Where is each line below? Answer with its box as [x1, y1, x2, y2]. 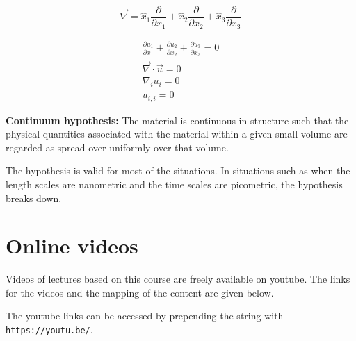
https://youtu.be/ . [6, 322, 93, 337]
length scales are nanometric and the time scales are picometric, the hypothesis [6, 176, 343, 191]
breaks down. [6, 190, 62, 205]
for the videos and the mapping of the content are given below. [6, 285, 274, 299]
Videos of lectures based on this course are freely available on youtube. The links [6, 272, 350, 286]
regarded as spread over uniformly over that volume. [6, 140, 229, 154]
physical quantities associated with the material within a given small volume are [6, 126, 348, 141]
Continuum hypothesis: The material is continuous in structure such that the [6, 113, 349, 127]
